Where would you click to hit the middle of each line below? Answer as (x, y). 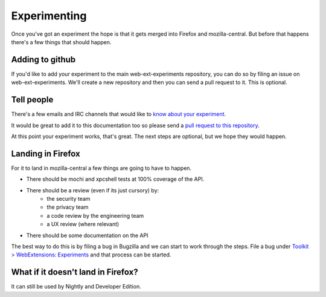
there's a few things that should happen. (61, 42)
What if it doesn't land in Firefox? (75, 272)
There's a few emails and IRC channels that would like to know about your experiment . (119, 114)
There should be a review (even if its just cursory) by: (93, 190)
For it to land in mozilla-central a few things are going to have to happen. (101, 168)
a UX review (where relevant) (83, 224)
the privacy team (68, 207)
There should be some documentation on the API (87, 235)
